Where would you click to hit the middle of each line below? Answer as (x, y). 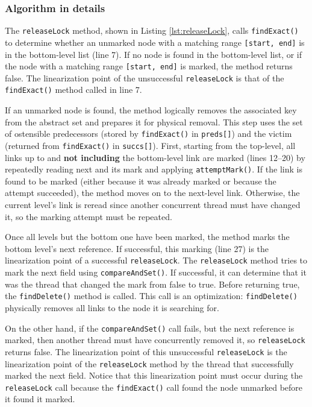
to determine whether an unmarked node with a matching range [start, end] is (155, 42)
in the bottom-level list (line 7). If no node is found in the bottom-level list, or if (154, 54)
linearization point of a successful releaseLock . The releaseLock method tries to (156, 260)
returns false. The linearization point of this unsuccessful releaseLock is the (146, 351)
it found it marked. (40, 399)
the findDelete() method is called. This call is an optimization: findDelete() (151, 296)
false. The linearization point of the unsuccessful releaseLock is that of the (145, 77)
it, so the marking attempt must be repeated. (89, 216)
